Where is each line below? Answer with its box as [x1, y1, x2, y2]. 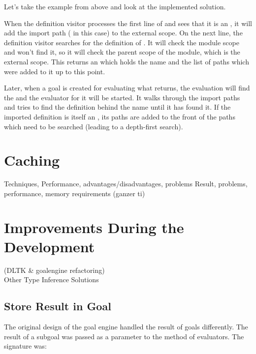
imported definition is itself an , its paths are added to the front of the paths [4, 111, 235, 121]
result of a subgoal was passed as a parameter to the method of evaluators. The [4, 331, 244, 341]
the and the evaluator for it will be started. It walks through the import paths [4, 92, 240, 102]
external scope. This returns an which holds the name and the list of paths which [4, 56, 249, 66]
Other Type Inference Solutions [4, 274, 99, 285]
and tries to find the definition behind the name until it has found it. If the [4, 102, 231, 112]
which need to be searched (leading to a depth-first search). [4, 121, 183, 131]
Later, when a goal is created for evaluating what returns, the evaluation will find [4, 83, 250, 93]
